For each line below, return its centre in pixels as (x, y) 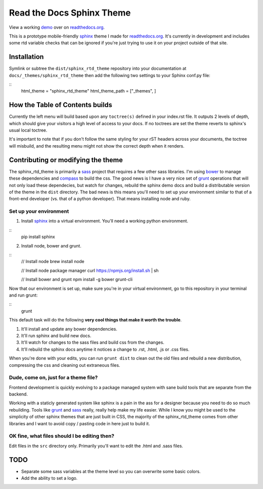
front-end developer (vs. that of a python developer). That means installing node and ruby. (100, 199)
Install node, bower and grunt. (51, 245)
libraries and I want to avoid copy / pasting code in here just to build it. (80, 423)
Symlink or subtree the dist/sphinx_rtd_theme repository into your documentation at (98, 69)
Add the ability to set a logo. (49, 478)
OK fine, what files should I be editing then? (62, 436)
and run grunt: (23, 295)
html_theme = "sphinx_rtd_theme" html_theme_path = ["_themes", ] (89, 91)
